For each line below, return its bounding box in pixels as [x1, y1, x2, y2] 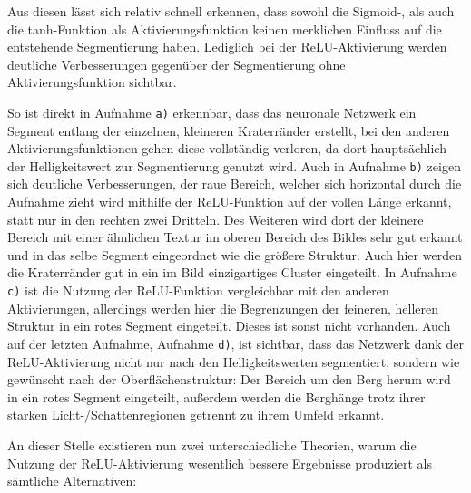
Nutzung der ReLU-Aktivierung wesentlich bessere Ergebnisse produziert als [7, 453, 432, 472]
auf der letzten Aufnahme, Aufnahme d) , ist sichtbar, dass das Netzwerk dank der [7, 333, 464, 353]
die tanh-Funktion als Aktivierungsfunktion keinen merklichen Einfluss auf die [7, 19, 442, 38]
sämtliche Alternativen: [7, 471, 137, 490]
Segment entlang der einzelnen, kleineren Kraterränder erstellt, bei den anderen [7, 121, 450, 140]
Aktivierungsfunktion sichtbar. [7, 72, 177, 92]
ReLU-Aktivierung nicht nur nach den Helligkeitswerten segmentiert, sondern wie [7, 352, 460, 371]
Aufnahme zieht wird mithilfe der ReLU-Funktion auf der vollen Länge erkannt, [7, 192, 452, 211]
